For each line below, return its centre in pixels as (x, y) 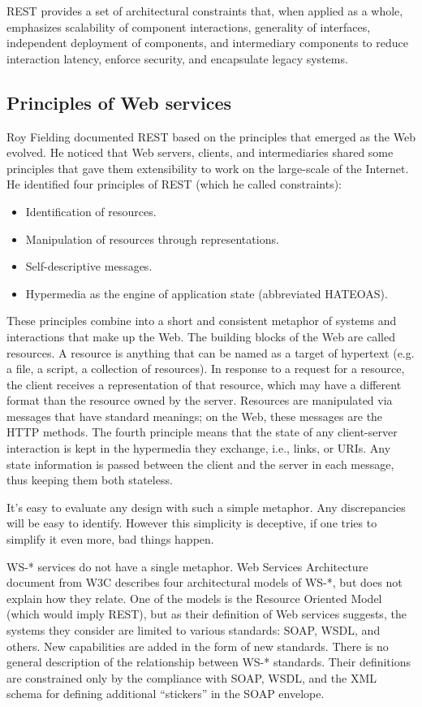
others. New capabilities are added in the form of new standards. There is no (198, 646)
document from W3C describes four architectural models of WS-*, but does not (205, 582)
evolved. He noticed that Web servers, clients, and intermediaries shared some (200, 152)
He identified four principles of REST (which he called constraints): (174, 184)
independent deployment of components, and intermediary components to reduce (207, 43)
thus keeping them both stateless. (90, 480)
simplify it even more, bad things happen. (110, 539)
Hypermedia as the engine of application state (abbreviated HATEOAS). (207, 293)
